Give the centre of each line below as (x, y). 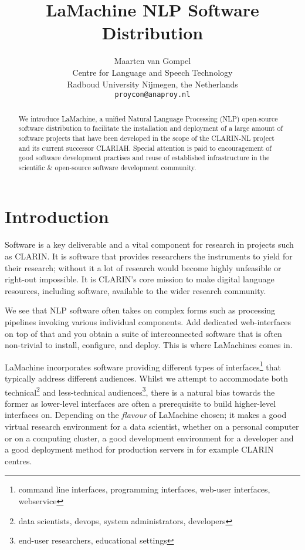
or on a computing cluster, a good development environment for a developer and (149, 438)
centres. (18, 460)
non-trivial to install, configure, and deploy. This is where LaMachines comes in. (149, 345)
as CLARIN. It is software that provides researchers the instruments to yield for (149, 256)
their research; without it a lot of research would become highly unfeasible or (143, 267)
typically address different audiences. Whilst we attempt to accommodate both (146, 378)
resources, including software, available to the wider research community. (135, 290)
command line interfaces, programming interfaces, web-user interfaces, (144, 489)
